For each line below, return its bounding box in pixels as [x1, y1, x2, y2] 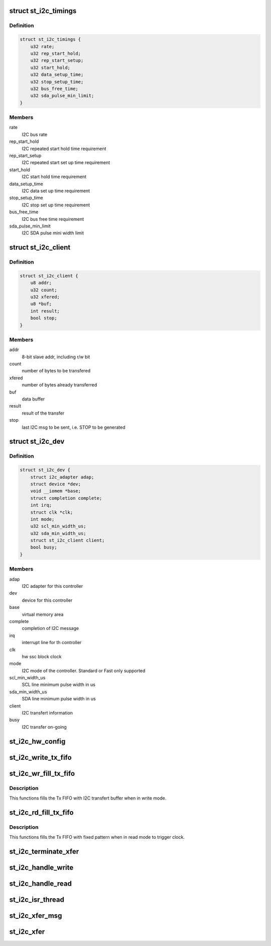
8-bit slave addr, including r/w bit [22, 354, 90, 360]
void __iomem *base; [30, 488, 81, 494]
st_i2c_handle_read [9, 879, 72, 888]
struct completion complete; [30, 495, 102, 501]
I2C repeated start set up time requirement [22, 160, 110, 166]
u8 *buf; [30, 301, 52, 307]
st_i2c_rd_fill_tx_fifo [9, 808, 74, 817]
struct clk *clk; [30, 509, 73, 515]
